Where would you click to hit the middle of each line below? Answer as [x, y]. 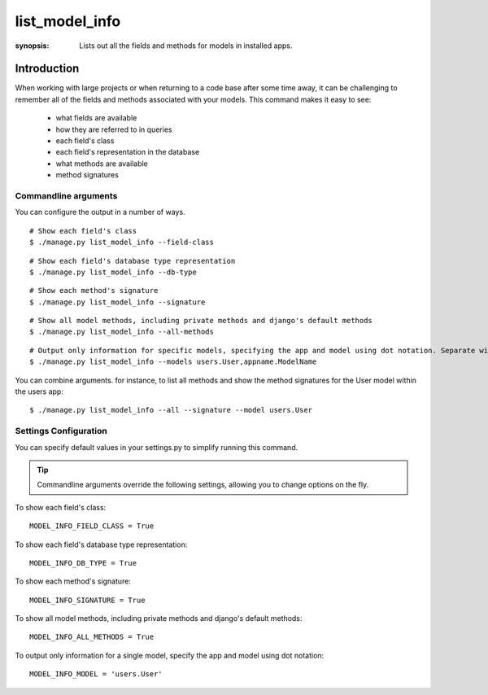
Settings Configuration [61, 431]
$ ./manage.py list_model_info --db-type [113, 272]
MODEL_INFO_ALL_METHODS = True [92, 637]
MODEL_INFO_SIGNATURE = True [87, 600]
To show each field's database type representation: [101, 544]
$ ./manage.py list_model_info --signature [118, 302]
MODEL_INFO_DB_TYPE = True [83, 563]
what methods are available [102, 164]
